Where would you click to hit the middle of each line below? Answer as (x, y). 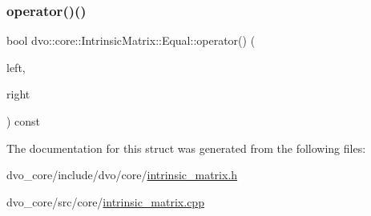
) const (24, 121)
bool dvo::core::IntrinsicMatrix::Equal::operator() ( (131, 40)
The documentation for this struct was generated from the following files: (186, 148)
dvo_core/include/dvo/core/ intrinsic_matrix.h (122, 175)
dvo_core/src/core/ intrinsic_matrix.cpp (105, 201)
